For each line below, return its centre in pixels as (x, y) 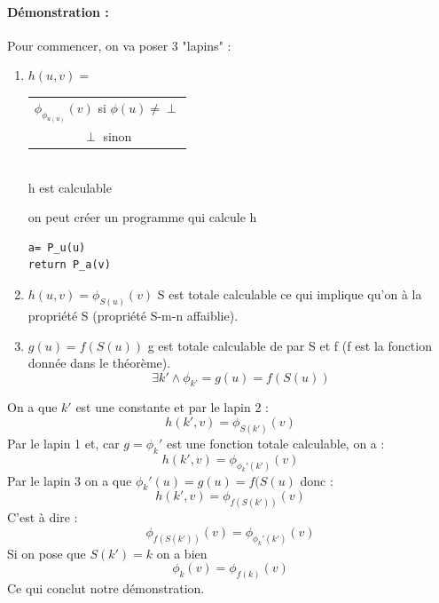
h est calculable (70, 187)
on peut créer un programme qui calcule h (142, 217)
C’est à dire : (43, 517)
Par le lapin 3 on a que (70, 480)
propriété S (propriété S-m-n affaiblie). (133, 315)
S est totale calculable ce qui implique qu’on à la (290, 294)
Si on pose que (47, 553)
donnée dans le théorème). (99, 363)
